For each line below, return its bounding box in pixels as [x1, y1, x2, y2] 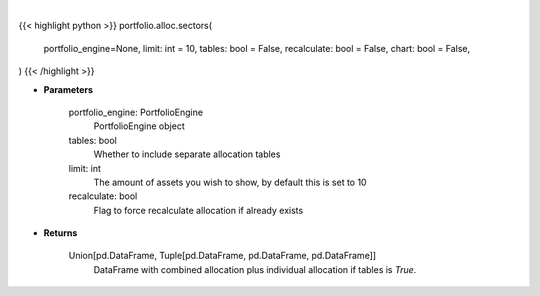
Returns [43, 227, 78, 239]
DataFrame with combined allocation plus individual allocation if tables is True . [93, 263, 417, 275]
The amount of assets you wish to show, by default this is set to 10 [93, 176, 367, 188]
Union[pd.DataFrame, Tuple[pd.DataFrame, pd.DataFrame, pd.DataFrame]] [68, 250, 377, 262]
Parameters [43, 83, 94, 95]
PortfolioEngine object [93, 120, 185, 132]
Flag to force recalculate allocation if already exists [93, 204, 304, 216]
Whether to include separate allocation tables [93, 148, 281, 160]
